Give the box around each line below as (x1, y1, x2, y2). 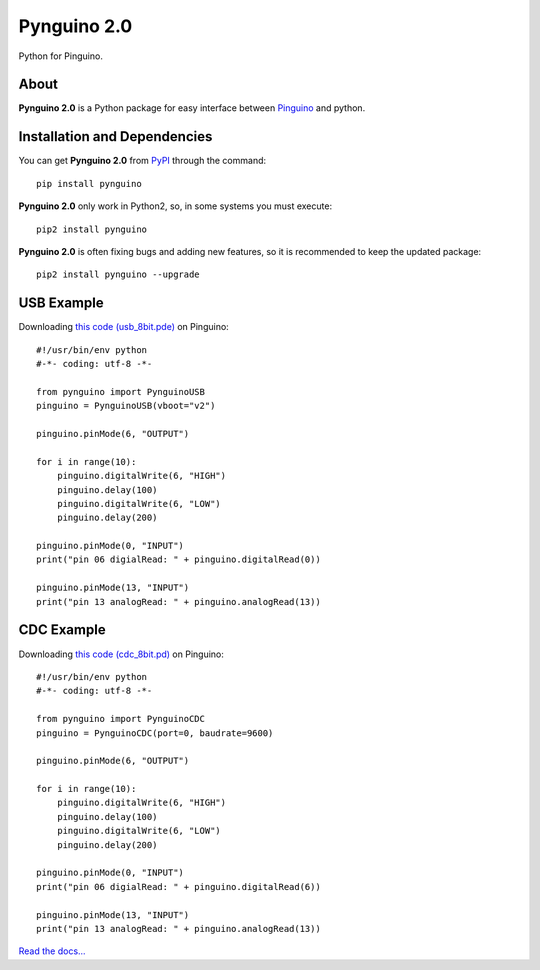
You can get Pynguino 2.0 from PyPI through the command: (18, 155, 267, 167)
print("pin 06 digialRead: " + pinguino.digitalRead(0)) (36, 554, 322, 565)
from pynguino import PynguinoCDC (36, 713, 205, 725)
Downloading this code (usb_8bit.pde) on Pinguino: (18, 321, 229, 333)
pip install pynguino (36, 178, 142, 189)
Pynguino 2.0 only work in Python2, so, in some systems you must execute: (18, 200, 333, 212)
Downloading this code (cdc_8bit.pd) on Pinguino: (18, 648, 225, 660)
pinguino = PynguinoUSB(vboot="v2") (36, 400, 216, 412)
